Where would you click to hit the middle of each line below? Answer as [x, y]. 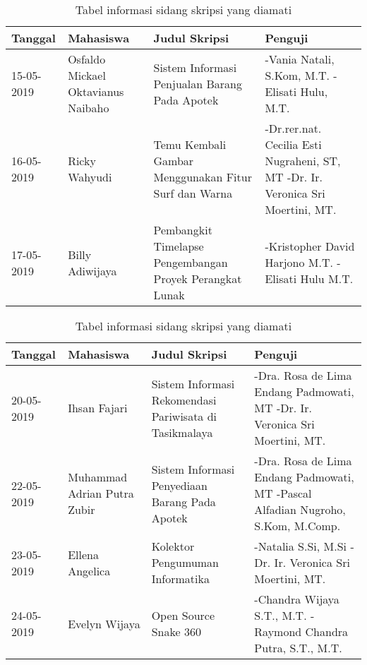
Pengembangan [191, 262]
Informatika [180, 579]
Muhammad [98, 477]
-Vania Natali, [300, 59]
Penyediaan [180, 485]
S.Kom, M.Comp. [297, 526]
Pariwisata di [184, 416]
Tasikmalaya [182, 432]
